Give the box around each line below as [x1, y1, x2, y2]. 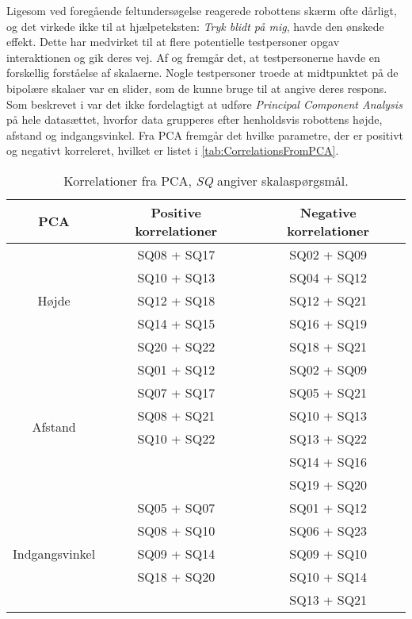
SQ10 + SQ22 [137, 429, 216, 448]
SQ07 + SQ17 [137, 383, 216, 402]
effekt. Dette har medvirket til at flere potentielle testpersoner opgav [6, 33, 340, 50]
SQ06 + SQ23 [289, 521, 368, 540]
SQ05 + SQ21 [289, 383, 368, 402]
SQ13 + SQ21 [289, 590, 368, 609]
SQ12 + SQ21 [289, 290, 368, 309]
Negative [299, 202, 357, 221]
